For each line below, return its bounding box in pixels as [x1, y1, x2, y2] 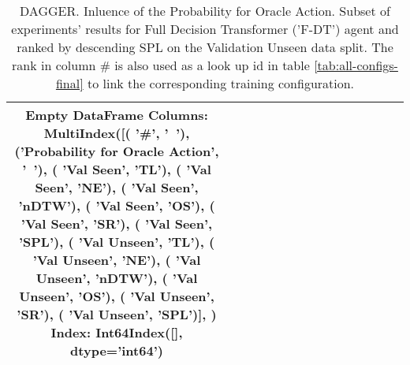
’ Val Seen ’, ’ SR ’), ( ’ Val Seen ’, [20, 214, 213, 233]
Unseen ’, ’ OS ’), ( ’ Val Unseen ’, [19, 287, 214, 305]
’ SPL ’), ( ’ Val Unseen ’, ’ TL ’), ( [18, 233, 215, 251]
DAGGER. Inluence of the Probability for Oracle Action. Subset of [20, 2, 390, 20]
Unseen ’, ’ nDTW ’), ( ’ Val [35, 269, 198, 287]
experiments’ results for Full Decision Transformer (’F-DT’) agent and [11, 20, 399, 38]
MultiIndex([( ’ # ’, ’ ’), [43, 124, 190, 142]
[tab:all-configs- [314, 56, 398, 74]
